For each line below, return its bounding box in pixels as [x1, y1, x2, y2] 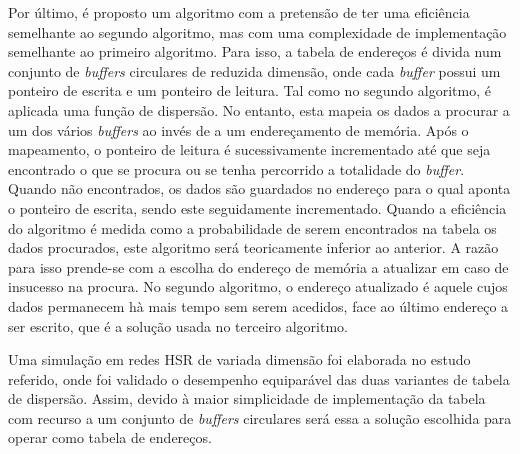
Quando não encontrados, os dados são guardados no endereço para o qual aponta [8, 178, 511, 199]
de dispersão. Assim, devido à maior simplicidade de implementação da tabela [8, 388, 486, 409]
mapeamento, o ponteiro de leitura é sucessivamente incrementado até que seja [8, 139, 491, 160]
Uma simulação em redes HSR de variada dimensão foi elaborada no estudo [8, 349, 471, 370]
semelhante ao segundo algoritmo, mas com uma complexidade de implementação [8, 21, 507, 42]
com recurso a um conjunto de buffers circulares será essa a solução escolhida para [8, 407, 512, 428]
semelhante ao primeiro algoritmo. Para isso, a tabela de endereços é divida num [8, 41, 502, 62]
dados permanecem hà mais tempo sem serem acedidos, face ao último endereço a [8, 295, 509, 316]
